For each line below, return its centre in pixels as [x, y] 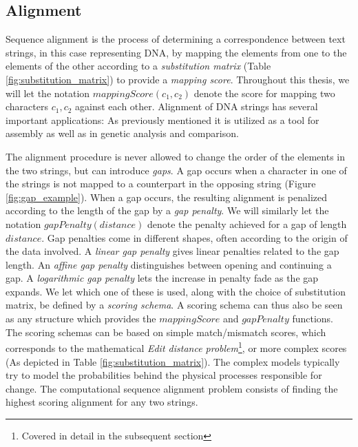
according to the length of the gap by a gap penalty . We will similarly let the [167, 210]
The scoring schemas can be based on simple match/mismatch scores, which [166, 332]
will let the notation [48, 93]
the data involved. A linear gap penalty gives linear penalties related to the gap [172, 251]
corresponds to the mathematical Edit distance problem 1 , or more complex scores [176, 347]
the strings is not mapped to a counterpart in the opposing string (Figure [161, 184]
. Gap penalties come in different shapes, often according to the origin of [194, 237]
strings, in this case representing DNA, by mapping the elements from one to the [176, 52]
